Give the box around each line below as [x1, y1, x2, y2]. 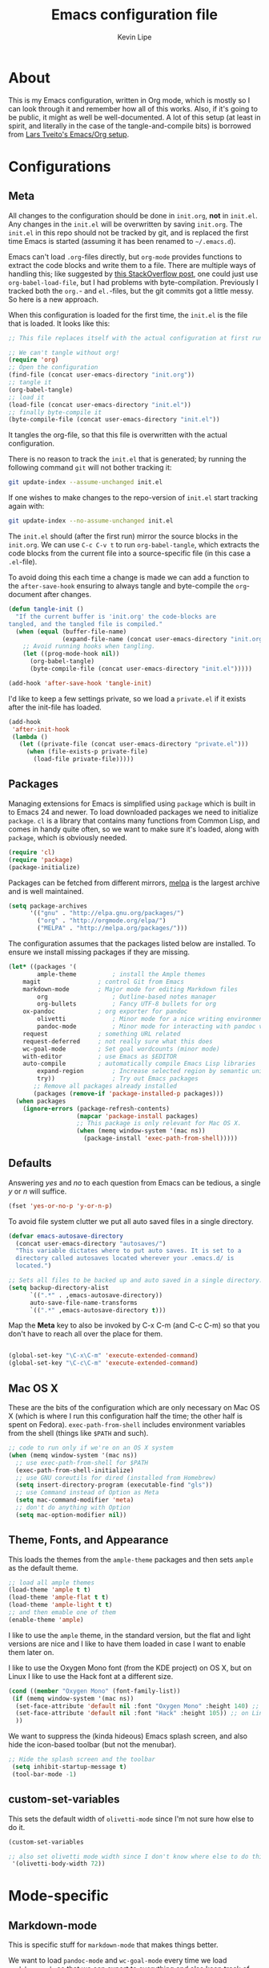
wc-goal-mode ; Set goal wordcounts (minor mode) [22, 1045, 220, 1053]
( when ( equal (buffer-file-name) [15, 628, 127, 636]
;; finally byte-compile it [8, 408, 102, 417]
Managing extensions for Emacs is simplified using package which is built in [8, 799, 256, 808]
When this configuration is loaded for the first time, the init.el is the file [8, 310, 248, 319]
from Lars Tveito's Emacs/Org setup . [8, 129, 130, 139]
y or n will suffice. [8, 1186, 67, 1196]
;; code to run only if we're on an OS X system [8, 1444, 174, 1452]
